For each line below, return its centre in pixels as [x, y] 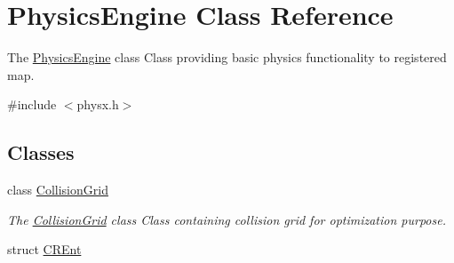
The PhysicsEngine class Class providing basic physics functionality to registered [227, 57]
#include [32, 104]
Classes [41, 152]
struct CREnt [44, 249]
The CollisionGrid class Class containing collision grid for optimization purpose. [227, 219]
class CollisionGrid [58, 190]
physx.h [98, 104]
